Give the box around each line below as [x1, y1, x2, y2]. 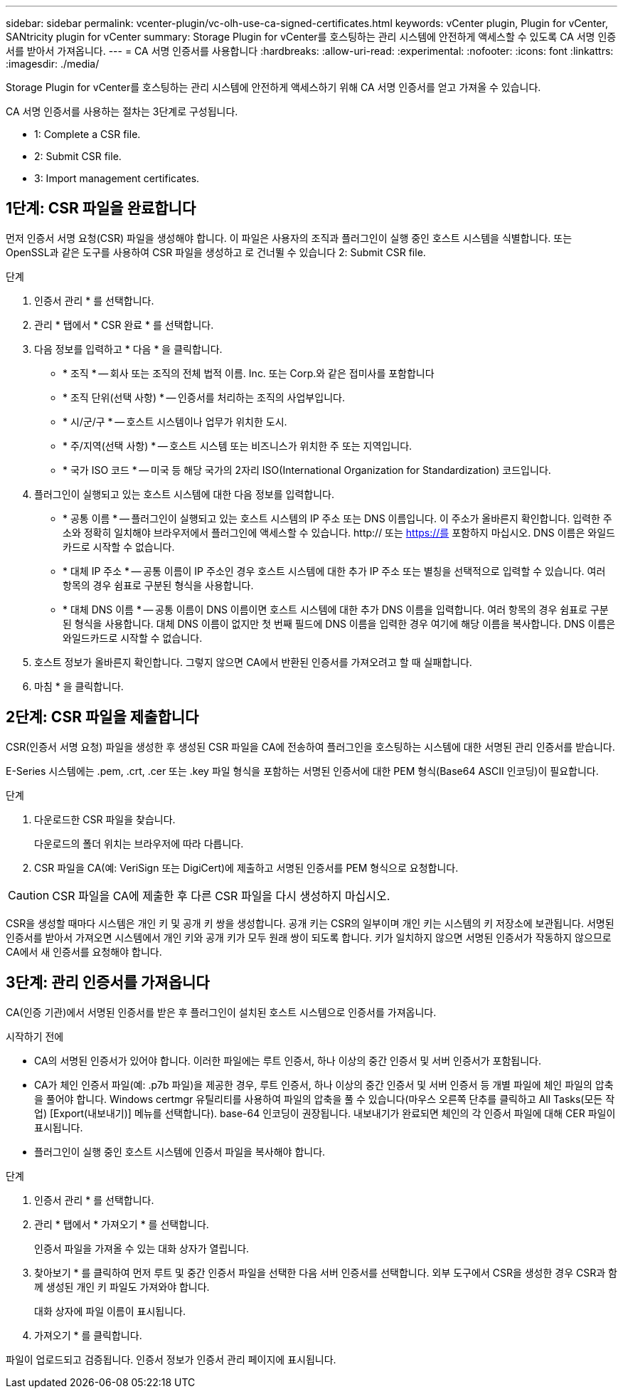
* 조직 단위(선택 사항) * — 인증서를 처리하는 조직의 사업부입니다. [63, 391, 345, 403]
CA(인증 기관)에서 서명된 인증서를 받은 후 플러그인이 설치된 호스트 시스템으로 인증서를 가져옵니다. [6, 1005, 437, 1018]
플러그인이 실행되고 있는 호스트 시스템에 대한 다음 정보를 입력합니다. [34, 487, 334, 500]
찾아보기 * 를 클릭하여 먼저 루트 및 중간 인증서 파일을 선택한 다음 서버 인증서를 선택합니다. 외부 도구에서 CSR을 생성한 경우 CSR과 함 [34, 1266, 617, 1279]
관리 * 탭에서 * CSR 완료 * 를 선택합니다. [34, 318, 214, 331]
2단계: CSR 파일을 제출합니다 [6, 708, 199, 727]
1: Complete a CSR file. [34, 128, 141, 140]
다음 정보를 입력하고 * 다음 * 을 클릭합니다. [34, 342, 223, 355]
